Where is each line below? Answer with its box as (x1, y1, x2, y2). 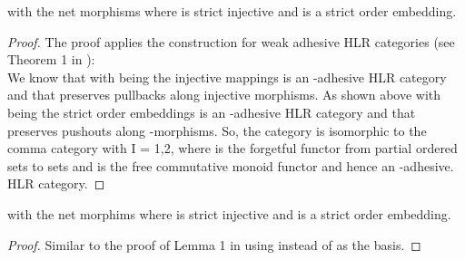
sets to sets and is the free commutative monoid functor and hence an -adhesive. (7, 156, 454, 175)
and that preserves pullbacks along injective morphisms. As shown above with (7, 85, 441, 104)
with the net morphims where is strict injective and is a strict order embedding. (7, 204, 451, 223)
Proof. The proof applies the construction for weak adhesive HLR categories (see (7, 32, 455, 51)
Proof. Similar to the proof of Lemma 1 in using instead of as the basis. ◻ (7, 235, 421, 254)
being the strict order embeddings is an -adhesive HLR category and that (7, 102, 416, 121)
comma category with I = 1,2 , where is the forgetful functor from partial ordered (7, 139, 458, 158)
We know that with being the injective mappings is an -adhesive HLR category (7, 67, 447, 86)
